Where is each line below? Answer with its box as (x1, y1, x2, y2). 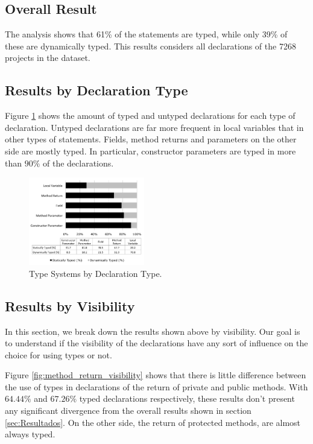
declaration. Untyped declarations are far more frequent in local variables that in (5, 121, 304, 133)
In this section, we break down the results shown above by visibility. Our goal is (5, 325, 300, 337)
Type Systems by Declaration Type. (29, 267, 162, 279)
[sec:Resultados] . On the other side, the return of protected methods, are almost (5, 416, 301, 428)
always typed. (5, 428, 55, 440)
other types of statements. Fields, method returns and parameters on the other (5, 133, 297, 145)
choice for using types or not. (5, 348, 112, 361)
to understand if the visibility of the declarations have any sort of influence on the (5, 337, 308, 349)
